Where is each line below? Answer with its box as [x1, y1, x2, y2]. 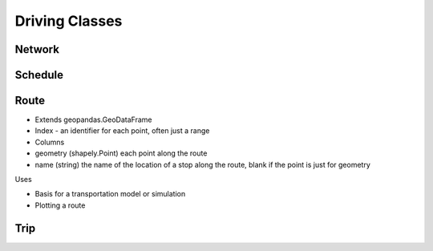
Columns [34, 137, 65, 147]
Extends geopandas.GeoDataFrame [34, 115, 152, 124]
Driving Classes [14, 12, 123, 30]
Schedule [14, 68, 64, 82]
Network [14, 43, 60, 56]
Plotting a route [34, 200, 86, 210]
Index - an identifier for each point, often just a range [34, 126, 210, 136]
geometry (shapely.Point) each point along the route [34, 148, 208, 158]
